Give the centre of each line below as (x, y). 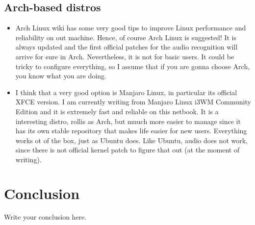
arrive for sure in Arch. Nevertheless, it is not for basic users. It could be (125, 56)
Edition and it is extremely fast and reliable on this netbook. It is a (117, 111)
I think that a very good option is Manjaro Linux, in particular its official (126, 92)
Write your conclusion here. (45, 216)
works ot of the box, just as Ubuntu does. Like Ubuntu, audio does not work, (131, 140)
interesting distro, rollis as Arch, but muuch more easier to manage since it (128, 121)
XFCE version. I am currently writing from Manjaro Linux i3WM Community (133, 102)
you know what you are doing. (61, 76)
